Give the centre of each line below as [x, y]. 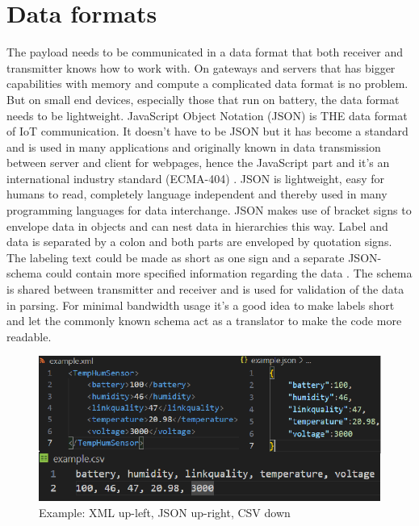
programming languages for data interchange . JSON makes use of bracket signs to [209, 210]
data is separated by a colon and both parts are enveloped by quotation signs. [199, 242]
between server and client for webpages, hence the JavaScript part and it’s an [198, 163]
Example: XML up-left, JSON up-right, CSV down [165, 512]
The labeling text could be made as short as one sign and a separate [176, 257]
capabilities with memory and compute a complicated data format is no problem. [207, 83]
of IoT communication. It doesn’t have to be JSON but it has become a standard [207, 131]
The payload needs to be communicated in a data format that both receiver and [205, 52]
